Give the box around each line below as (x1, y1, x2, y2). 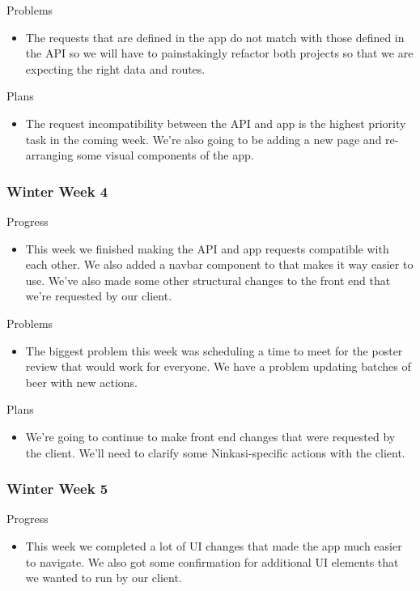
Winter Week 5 (6, 478, 108, 499)
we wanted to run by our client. (25, 569, 182, 586)
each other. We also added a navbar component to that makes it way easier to (25, 256, 414, 273)
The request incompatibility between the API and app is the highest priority (25, 114, 406, 131)
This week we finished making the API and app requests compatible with (25, 240, 389, 257)
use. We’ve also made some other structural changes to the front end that (25, 271, 391, 288)
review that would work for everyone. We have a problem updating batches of (25, 358, 411, 375)
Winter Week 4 (6, 181, 108, 201)
